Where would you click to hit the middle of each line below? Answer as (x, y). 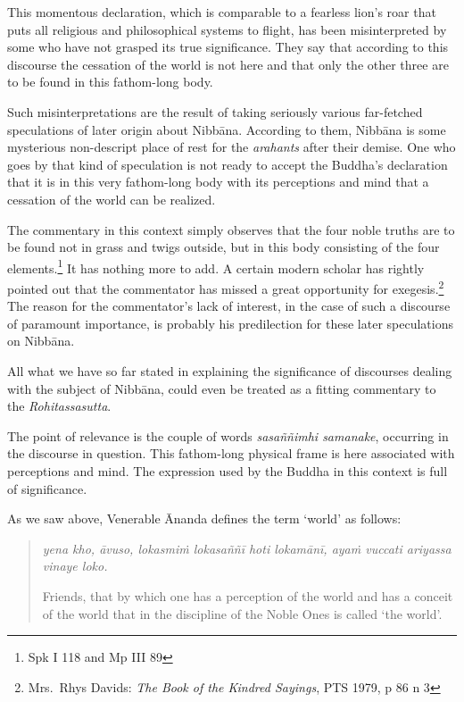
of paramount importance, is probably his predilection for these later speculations (230, 323)
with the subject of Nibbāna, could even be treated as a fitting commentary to (222, 388)
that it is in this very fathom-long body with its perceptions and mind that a (218, 182)
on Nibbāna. (41, 341)
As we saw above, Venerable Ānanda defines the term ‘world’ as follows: (204, 518)
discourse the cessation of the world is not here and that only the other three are (228, 64)
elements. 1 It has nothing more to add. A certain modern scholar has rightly (216, 266)
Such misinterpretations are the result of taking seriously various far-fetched (215, 111)
